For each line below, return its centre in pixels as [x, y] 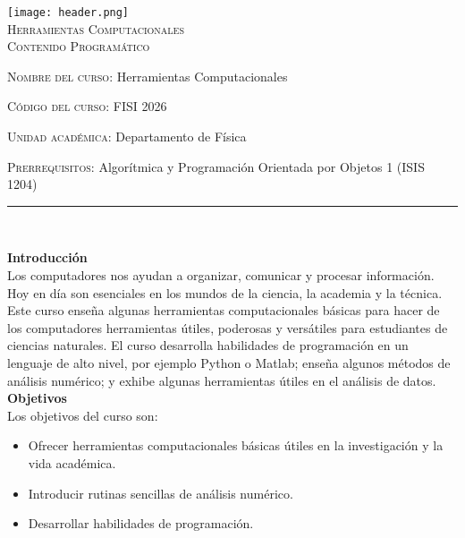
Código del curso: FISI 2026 [87, 106]
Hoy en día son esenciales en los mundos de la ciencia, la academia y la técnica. [225, 292]
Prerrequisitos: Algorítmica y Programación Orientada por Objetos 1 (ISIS [216, 166]
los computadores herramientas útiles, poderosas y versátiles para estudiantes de [228, 327]
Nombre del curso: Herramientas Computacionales [148, 76]
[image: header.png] [68, 13]
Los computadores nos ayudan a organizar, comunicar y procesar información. [221, 275]
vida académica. [72, 462]
